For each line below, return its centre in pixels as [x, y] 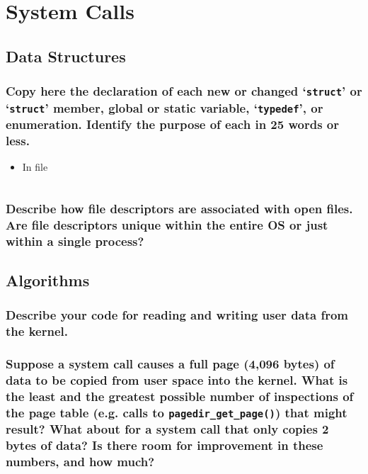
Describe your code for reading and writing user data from [177, 315]
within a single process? [75, 241]
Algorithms [48, 280]
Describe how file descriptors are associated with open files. [179, 208]
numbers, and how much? [80, 462]
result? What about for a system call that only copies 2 [167, 429]
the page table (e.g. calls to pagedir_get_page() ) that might [177, 412]
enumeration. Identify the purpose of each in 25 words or [172, 124]
